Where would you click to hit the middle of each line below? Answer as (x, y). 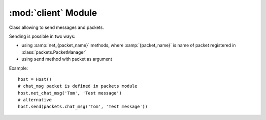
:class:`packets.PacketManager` (54, 52)
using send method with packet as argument (67, 59)
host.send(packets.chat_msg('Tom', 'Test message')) (83, 107)
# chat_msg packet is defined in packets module (78, 86)
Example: (18, 68)
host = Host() (35, 79)
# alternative (35, 100)
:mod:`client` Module (53, 13)
